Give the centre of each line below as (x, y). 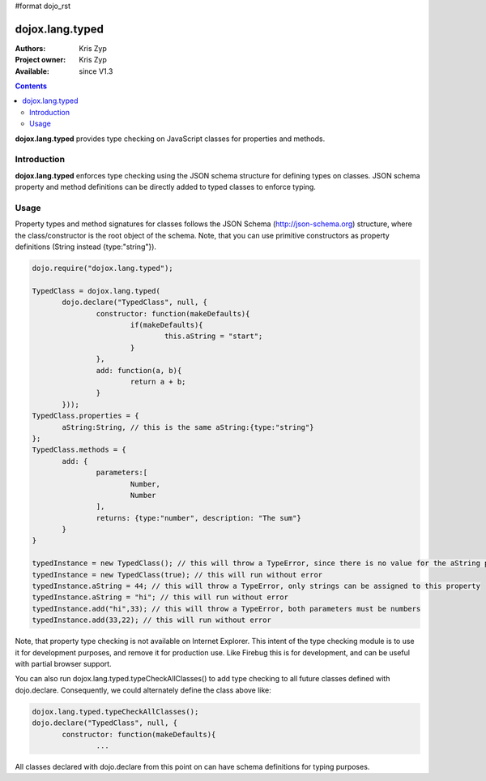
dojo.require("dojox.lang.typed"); (102, 268)
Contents (31, 86)
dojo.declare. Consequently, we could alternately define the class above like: (143, 690)
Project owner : (40, 60)
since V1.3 (96, 71)
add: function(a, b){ (139, 370)
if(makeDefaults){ (166, 325)
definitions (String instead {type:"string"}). (86, 247)
